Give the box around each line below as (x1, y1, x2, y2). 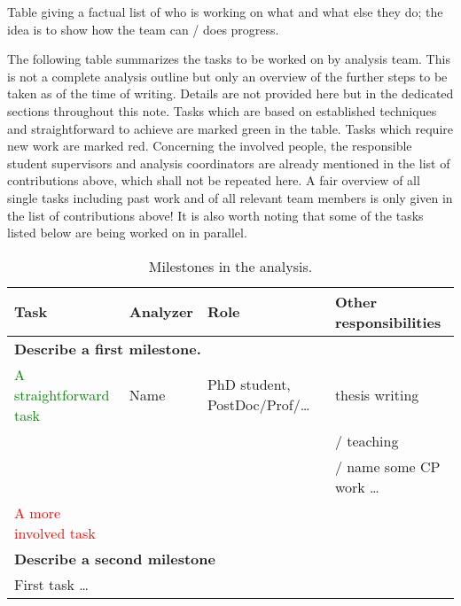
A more (14, 501, 61, 523)
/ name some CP (334, 455, 441, 477)
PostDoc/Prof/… (207, 394, 310, 416)
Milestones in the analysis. (148, 255, 313, 276)
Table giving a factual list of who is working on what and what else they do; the (7, 3, 443, 20)
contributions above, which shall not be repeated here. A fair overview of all (7, 171, 420, 190)
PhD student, (207, 374, 291, 395)
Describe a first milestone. (14, 338, 201, 359)
